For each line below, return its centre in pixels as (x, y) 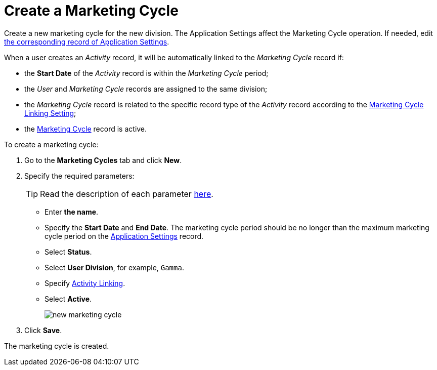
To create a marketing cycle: (51, 144)
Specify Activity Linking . (85, 283)
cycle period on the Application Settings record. (124, 236)
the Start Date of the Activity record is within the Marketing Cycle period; (146, 73)
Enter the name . (72, 212)
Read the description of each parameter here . (127, 194)
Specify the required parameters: (79, 176)
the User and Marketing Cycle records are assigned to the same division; (146, 89)
